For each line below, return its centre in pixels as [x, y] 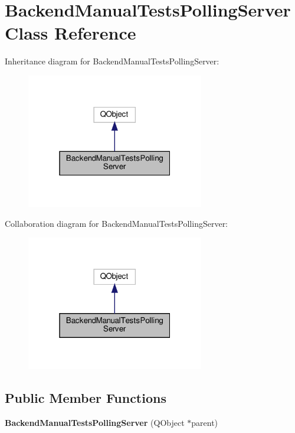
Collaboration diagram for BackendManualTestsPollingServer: [117, 223]
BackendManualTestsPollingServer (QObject [95, 422]
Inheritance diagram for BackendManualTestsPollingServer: [112, 61]
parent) [205, 422]
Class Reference [71, 33]
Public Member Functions [86, 397]
